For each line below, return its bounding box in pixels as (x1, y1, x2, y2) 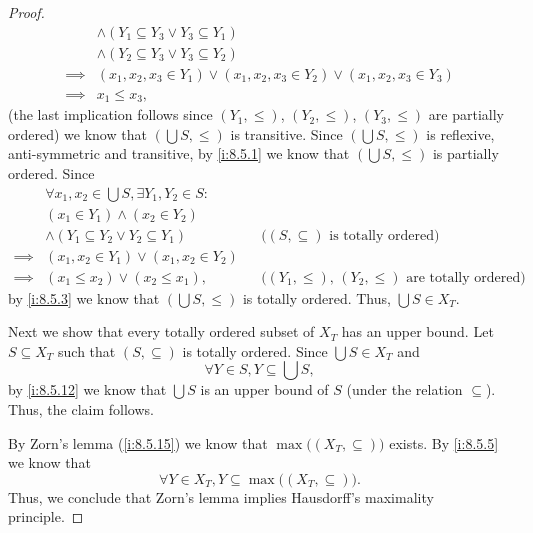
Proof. (8, 2, 45, 22)
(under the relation (346, 379, 463, 400)
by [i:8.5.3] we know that (8, 287, 160, 308)
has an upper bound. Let (341, 321, 494, 342)
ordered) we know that (8, 123, 147, 144)
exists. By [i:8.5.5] (389, 432, 499, 453)
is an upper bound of (200, 379, 329, 400)
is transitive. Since (230, 123, 343, 144)
